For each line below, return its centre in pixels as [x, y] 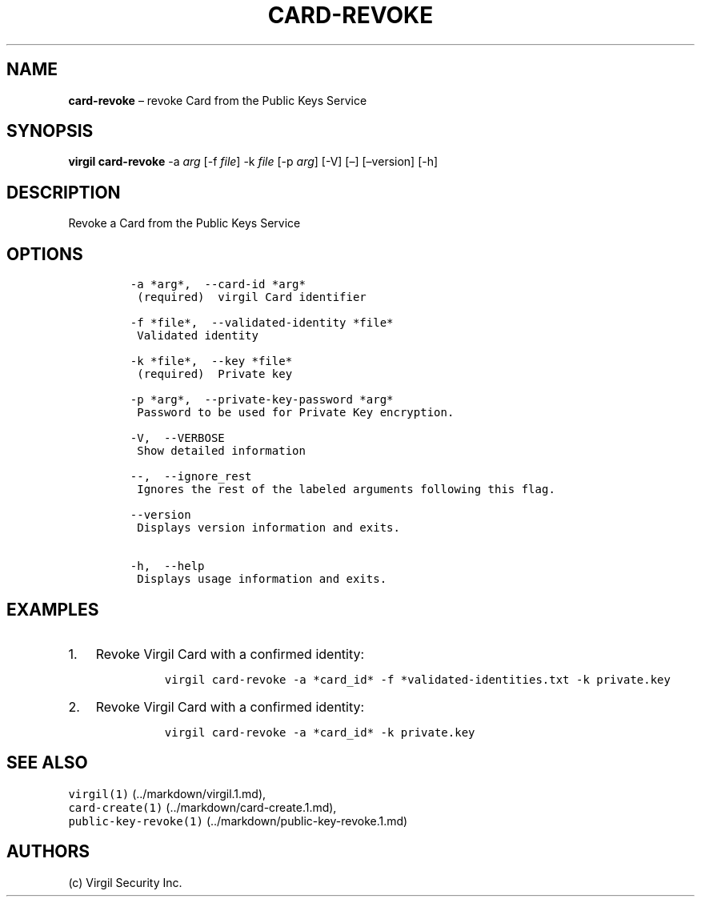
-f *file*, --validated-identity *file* [262, 323]
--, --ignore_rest [191, 477]
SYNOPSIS [50, 131]
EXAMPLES [53, 609]
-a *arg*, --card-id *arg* [218, 285]
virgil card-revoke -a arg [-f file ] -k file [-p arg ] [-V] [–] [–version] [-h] [253, 162]
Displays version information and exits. [268, 528]
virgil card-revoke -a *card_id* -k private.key [320, 732]
